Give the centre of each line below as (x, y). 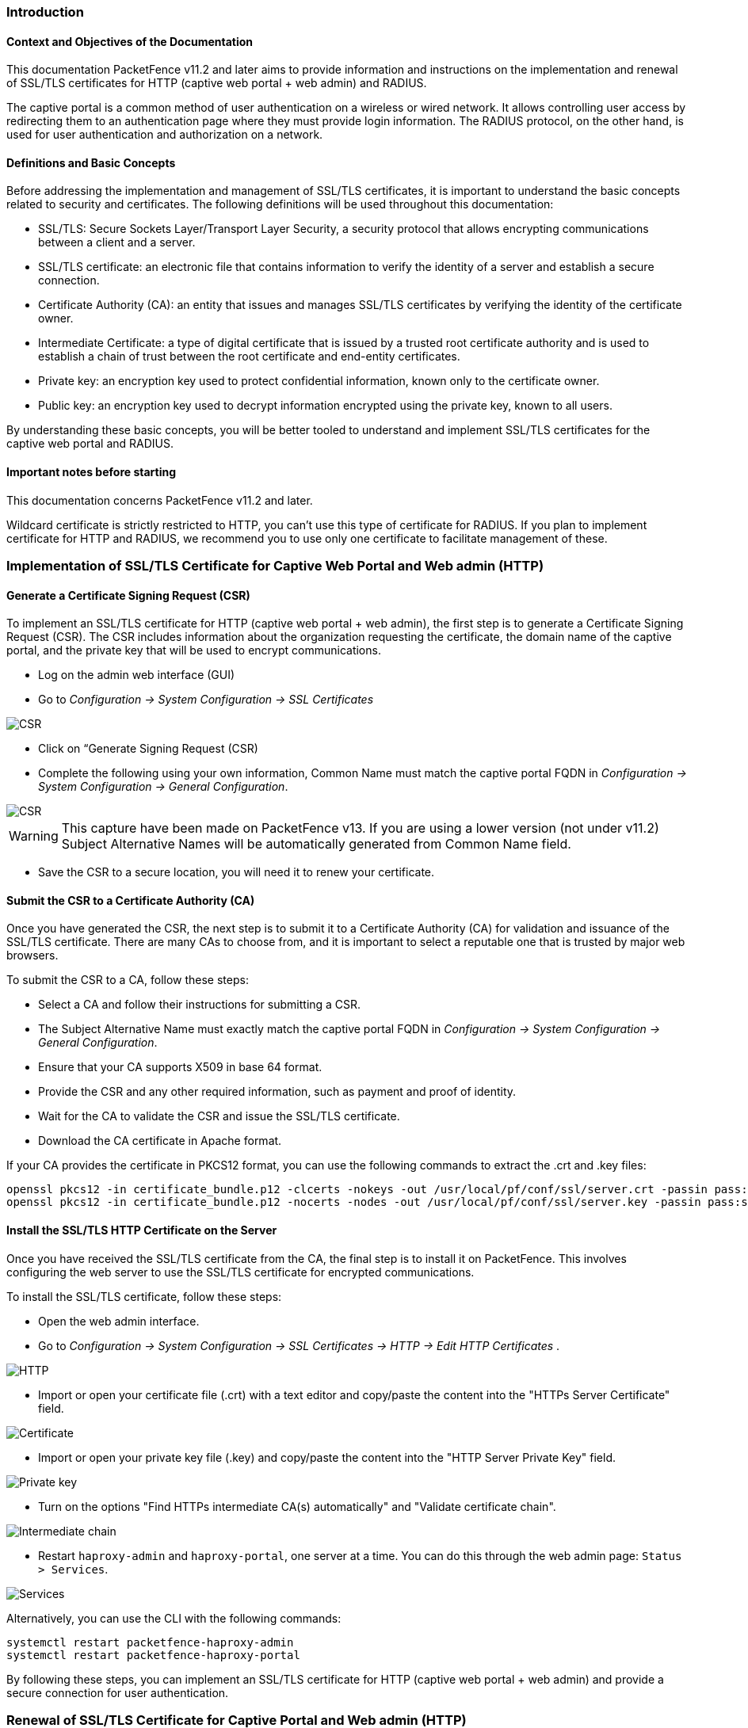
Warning (34, 836)
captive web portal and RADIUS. (90, 444)
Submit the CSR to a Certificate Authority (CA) (131, 900)
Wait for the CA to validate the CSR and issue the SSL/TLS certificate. (219, 1116)
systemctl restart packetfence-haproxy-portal (153, 1655)
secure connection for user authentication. (118, 1692)
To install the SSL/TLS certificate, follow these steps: (144, 1296)
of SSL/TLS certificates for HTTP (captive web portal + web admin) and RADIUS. (217, 83)
